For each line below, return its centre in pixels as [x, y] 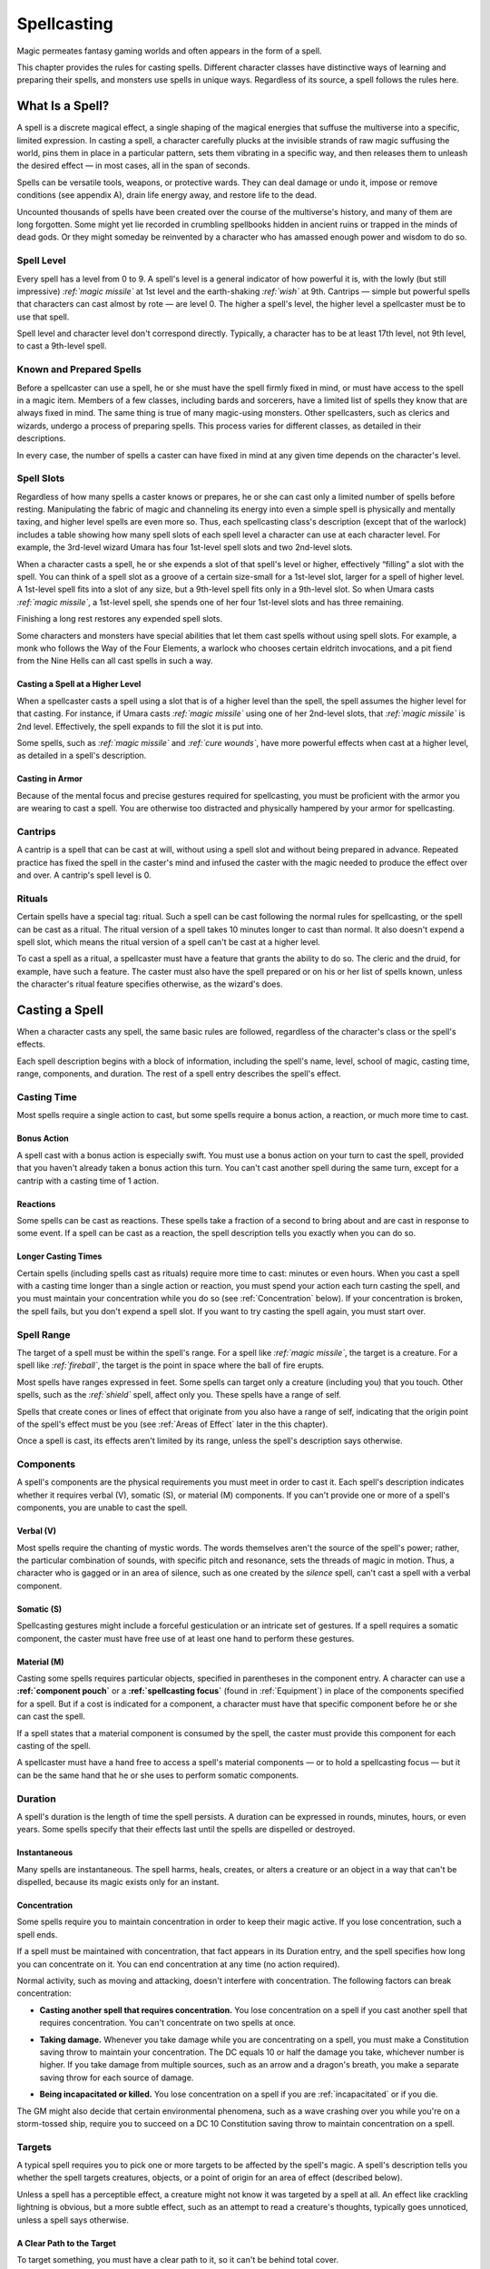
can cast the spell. [51, 1716]
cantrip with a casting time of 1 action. [88, 1181]
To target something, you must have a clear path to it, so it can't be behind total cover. [178, 2259]
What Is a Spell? [63, 106]
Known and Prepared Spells [79, 369]
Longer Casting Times [59, 1256]
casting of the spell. [54, 1745]
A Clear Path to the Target [67, 2243]
